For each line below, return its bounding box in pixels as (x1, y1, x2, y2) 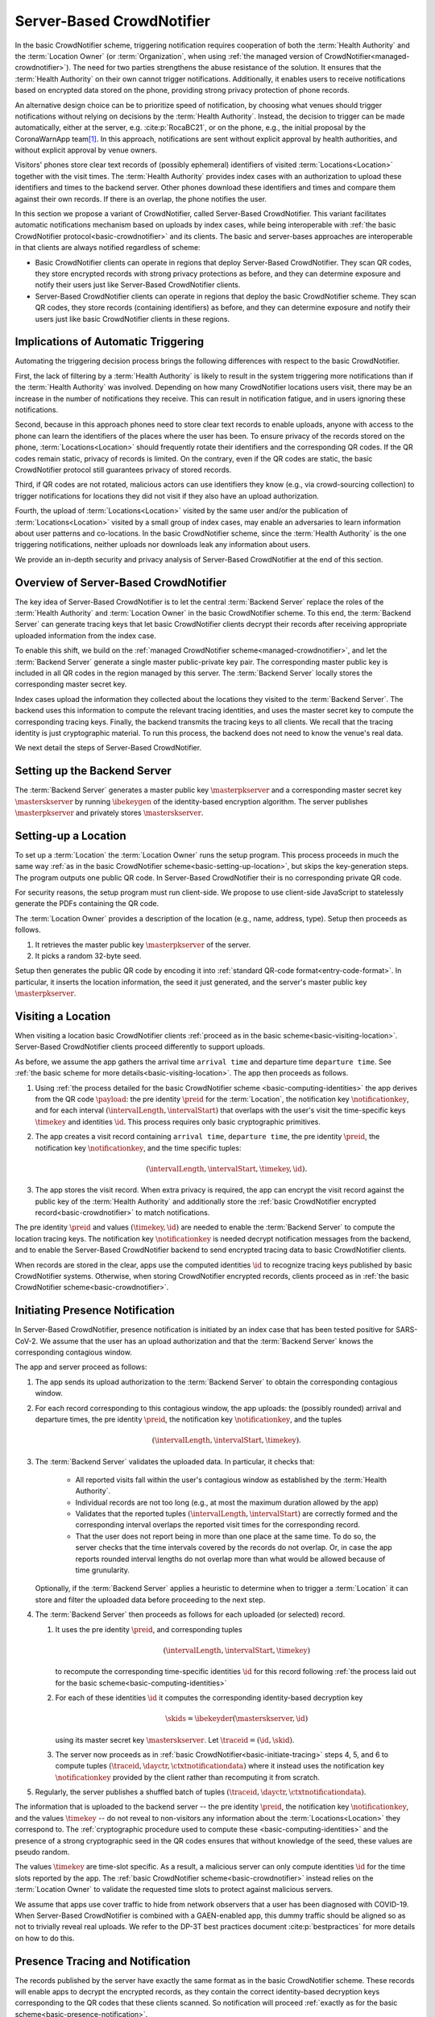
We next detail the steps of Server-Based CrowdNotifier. (14, 743, 201, 753)
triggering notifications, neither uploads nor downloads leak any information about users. (14, 540, 311, 549)
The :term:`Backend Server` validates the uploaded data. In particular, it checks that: (35, 1456, 315, 1466)
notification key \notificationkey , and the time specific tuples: (35, 1142, 242, 1153)
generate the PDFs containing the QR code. (14, 899, 159, 908)
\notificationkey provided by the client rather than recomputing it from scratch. (55, 1772, 320, 1782)
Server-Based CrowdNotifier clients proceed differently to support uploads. (14, 1042, 265, 1052)
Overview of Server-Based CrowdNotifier (14, 575, 227, 589)
